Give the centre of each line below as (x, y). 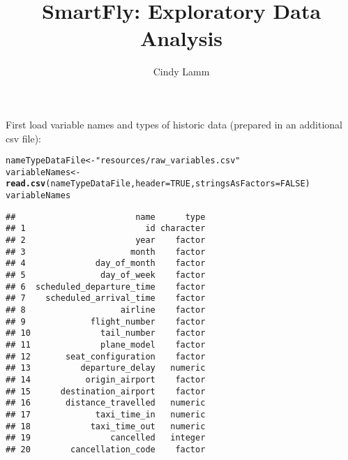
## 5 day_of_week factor (106, 275)
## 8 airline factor (106, 310)
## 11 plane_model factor (106, 344)
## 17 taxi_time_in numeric (106, 414)
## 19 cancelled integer (106, 438)
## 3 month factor (106, 252)
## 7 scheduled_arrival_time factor (106, 298)
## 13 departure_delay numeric (106, 368)
